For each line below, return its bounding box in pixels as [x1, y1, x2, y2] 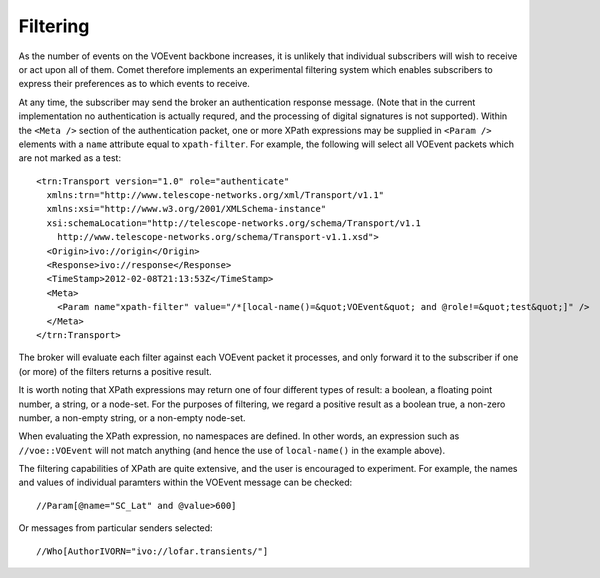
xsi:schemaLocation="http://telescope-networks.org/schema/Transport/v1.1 [46, 217, 422, 229]
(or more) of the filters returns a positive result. [18, 365, 212, 377]
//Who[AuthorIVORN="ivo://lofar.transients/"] [36, 545, 269, 557]
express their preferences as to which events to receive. [18, 78, 250, 90]
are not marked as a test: [18, 152, 122, 164]
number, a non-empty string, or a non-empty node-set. [18, 411, 246, 424]
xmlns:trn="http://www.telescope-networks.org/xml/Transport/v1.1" [46, 190, 385, 201]
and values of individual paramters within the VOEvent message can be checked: [18, 476, 353, 489]
